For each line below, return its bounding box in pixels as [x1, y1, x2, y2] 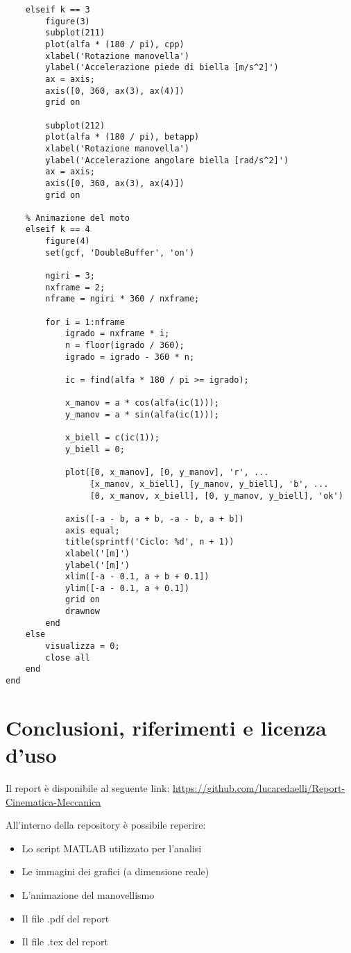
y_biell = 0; [65, 444, 125, 454]
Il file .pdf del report [22, 911, 110, 925]
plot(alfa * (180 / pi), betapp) [45, 132, 200, 142]
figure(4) [45, 236, 90, 247]
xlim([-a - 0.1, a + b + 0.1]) [65, 572, 209, 582]
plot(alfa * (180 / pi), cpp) [45, 39, 185, 49]
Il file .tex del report [22, 934, 108, 949]
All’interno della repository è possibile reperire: [6, 818, 206, 832]
